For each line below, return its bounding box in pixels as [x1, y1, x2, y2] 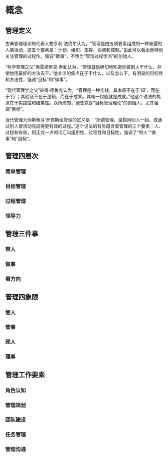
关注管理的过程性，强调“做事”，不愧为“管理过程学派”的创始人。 [5, 53, 136, 59]
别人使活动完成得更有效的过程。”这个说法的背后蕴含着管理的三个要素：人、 [9, 123, 163, 129]
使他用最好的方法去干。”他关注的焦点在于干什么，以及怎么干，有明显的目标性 [5, 70, 163, 76]
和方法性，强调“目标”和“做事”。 [5, 77, 70, 82]
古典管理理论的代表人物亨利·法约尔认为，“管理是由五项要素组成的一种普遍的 [5, 41, 162, 46]
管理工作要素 [5, 370, 45, 379]
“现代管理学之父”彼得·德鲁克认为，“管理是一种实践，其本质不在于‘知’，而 [5, 87, 155, 93]
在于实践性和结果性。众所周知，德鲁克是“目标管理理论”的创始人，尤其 [9, 100, 154, 106]
